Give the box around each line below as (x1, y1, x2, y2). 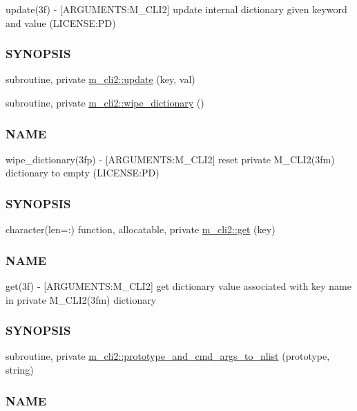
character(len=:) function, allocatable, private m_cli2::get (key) (6, 222, 276, 237)
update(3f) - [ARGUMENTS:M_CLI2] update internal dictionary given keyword (6, 2, 347, 16)
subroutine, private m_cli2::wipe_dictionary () (6, 95, 204, 109)
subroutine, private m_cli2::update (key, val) (6, 72, 195, 86)
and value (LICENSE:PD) (6, 15, 116, 30)
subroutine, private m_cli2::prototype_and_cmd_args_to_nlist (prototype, (6, 349, 330, 363)
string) (6, 363, 34, 377)
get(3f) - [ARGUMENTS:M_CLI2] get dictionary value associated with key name (6, 279, 351, 293)
